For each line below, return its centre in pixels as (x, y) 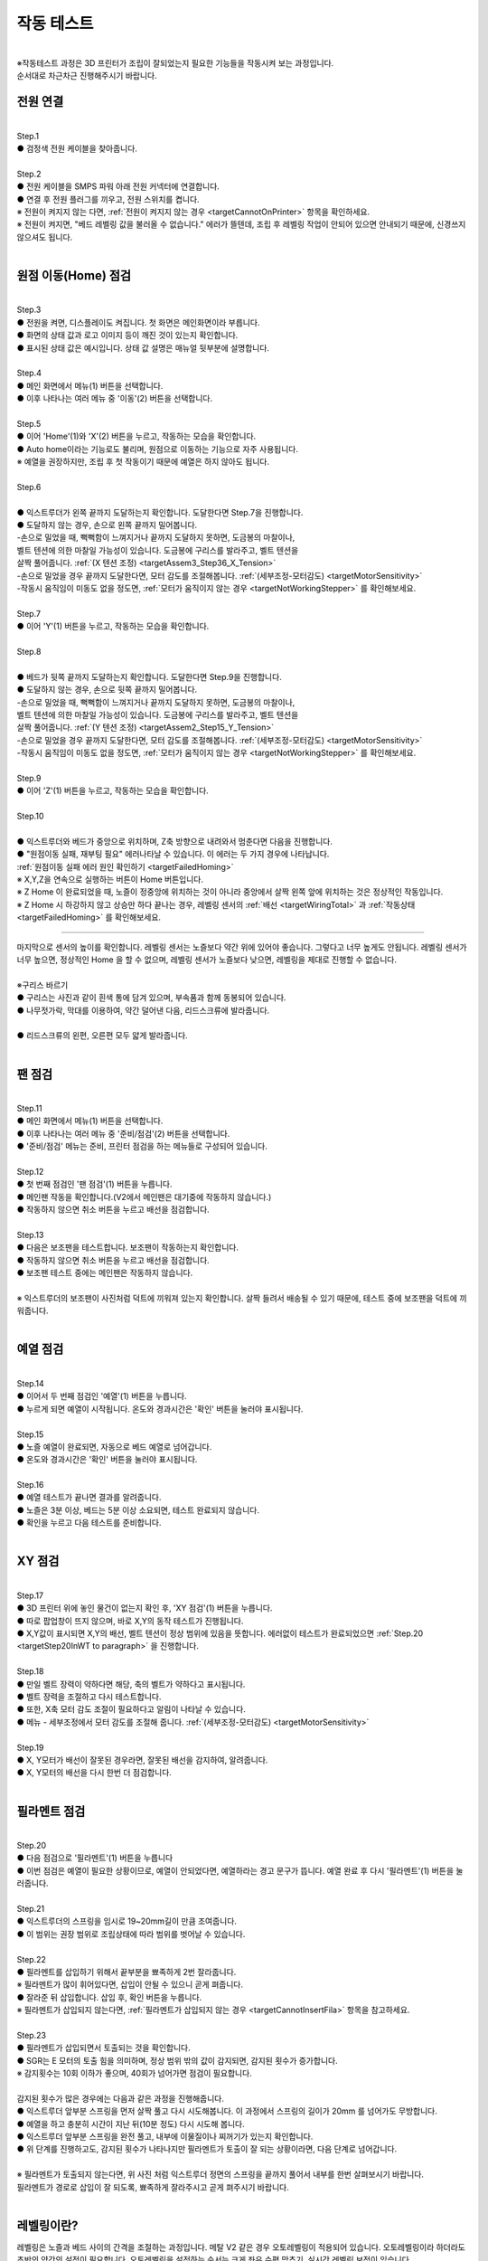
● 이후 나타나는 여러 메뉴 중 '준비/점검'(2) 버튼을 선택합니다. (123, 1133)
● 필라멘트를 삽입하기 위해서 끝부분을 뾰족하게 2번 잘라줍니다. (127, 1972)
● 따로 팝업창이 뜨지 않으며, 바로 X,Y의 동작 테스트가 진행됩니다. (130, 1621)
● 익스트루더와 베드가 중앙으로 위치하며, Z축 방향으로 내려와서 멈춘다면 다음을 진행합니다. (175, 841)
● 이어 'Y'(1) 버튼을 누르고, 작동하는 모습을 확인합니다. (113, 626)
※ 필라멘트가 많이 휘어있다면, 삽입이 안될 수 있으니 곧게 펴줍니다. (130, 1984)
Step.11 (29, 1108)
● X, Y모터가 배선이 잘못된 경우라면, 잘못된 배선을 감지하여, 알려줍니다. (142, 1760)
